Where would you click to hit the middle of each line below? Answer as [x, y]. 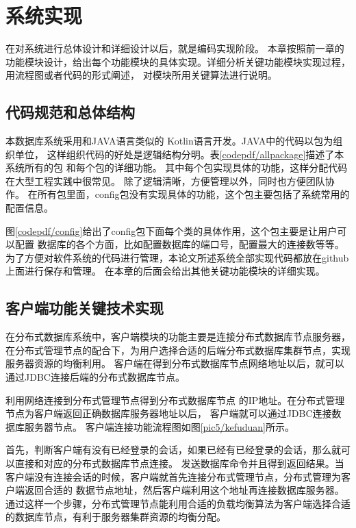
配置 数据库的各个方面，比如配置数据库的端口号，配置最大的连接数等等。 [179, 244]
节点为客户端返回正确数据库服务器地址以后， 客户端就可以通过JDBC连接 [169, 413]
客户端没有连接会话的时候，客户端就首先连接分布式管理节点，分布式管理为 [173, 476]
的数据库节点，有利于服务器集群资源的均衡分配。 [116, 517]
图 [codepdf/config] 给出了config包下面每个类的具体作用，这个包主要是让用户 [171, 230]
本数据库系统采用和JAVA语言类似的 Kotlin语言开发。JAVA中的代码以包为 [169, 141]
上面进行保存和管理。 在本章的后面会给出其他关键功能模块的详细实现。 [165, 271]
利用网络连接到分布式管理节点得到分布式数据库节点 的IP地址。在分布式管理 [175, 400]
